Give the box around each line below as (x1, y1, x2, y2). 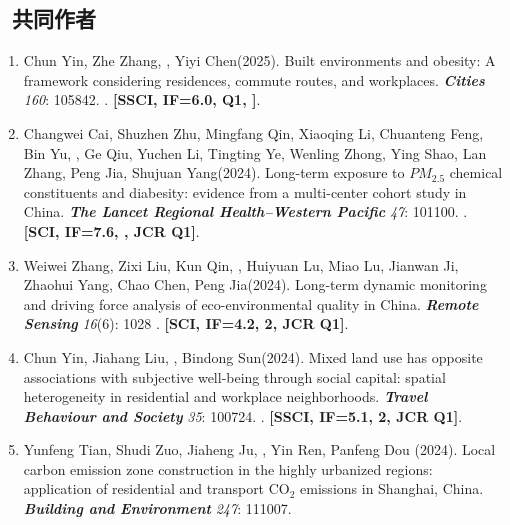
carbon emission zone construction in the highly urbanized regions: (23, 458, 433, 479)
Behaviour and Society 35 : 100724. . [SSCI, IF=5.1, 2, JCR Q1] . (23, 405, 463, 426)
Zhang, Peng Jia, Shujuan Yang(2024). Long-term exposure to (23, 162, 405, 183)
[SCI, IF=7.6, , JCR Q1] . (23, 220, 200, 241)
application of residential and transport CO (23, 478, 290, 499)
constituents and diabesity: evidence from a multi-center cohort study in (23, 181, 467, 202)
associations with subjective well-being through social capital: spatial (23, 366, 446, 387)
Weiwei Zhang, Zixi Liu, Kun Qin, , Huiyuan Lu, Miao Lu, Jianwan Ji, (23, 254, 459, 275)
